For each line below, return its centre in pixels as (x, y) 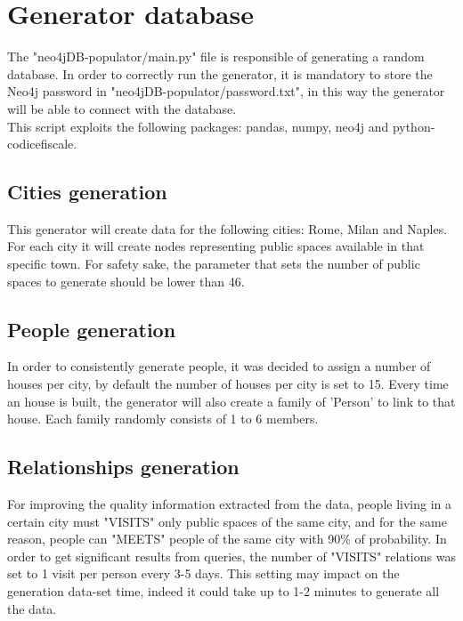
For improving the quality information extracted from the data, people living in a (230, 504)
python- (414, 126)
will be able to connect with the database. (122, 108)
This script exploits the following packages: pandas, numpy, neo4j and (198, 126)
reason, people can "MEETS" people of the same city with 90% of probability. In (227, 539)
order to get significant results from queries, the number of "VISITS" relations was (231, 556)
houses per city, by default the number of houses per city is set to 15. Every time (228, 384)
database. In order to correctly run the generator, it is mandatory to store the (220, 73)
